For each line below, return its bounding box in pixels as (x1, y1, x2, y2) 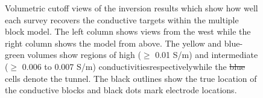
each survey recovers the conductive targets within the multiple (5, 13, 239, 26)
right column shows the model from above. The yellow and (5, 36, 222, 49)
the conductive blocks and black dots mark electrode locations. (5, 84, 237, 96)
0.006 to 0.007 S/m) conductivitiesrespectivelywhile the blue (22, 60, 246, 72)
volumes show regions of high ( (27, 48, 141, 61)
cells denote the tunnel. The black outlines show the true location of (5, 72, 257, 84)
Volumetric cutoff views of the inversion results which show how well (5, 2, 258, 14)
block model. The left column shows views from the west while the (5, 25, 251, 38)
